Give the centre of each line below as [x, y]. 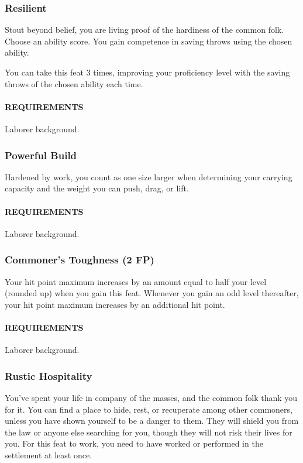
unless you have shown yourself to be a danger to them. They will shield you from [152, 421]
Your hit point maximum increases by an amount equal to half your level [136, 281]
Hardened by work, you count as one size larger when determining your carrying [149, 176]
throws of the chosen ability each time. [74, 83]
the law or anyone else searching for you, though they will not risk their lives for [149, 432]
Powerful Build [41, 155]
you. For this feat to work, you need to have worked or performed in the [134, 443]
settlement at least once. [49, 455]
